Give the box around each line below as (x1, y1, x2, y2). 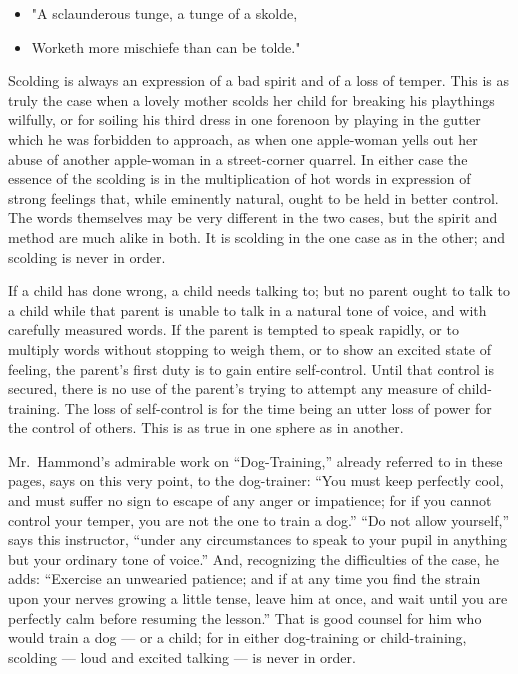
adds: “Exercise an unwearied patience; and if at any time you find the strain (8, 568, 481, 589)
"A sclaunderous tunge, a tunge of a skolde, (31, 3, 298, 23)
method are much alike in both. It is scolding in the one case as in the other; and (8, 226, 505, 247)
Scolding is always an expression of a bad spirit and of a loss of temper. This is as (8, 70, 509, 91)
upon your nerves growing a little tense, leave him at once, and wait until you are (8, 588, 508, 609)
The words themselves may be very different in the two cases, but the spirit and (8, 207, 498, 228)
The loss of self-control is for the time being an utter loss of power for (64, 397, 492, 418)
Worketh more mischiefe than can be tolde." (31, 36, 301, 57)
